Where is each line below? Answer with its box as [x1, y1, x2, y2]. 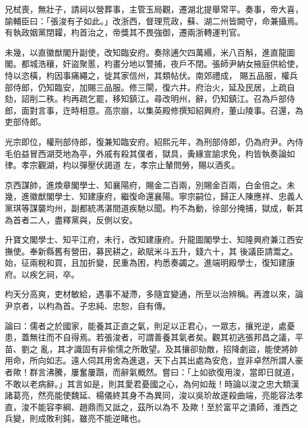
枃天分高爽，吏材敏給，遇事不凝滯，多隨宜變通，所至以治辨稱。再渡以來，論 [5, 288, 303, 300]
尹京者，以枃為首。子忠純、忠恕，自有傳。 [5, 300, 171, 312]
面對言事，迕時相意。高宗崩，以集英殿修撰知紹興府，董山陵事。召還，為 [21, 104, 303, 116]
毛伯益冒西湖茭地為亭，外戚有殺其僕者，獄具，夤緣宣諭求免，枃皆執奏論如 [5, 147, 295, 159]
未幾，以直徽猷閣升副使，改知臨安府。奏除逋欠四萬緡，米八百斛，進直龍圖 [5, 46, 295, 58]
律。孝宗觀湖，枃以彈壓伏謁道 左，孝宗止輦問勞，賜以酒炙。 [5, 159, 240, 171]
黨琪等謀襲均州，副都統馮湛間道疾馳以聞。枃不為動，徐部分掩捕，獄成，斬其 [5, 201, 303, 214]
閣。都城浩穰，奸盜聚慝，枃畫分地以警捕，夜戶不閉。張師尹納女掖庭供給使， [5, 57, 303, 70]
